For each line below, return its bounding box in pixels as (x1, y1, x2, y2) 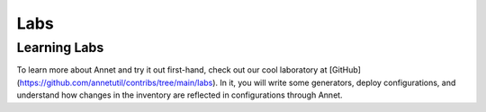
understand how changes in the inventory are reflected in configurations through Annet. (16, 90, 343, 100)
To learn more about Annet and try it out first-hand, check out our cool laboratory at (16, 65, 328, 75)
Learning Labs (16, 39, 104, 56)
